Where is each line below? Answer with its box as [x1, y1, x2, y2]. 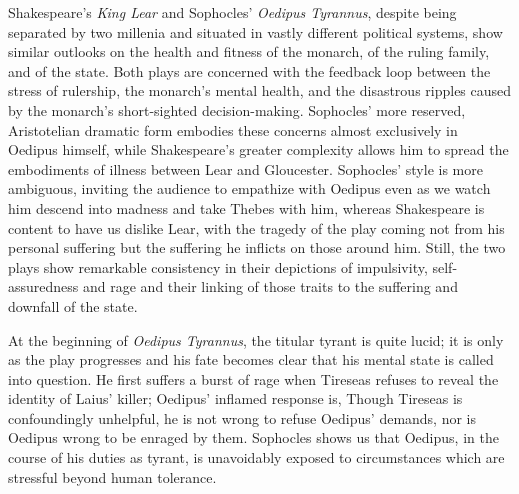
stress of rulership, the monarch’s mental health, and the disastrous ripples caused [8, 80, 512, 101]
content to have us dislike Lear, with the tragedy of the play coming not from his [8, 217, 505, 238]
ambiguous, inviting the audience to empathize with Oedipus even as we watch [8, 178, 491, 199]
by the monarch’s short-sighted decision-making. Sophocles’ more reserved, [8, 99, 466, 120]
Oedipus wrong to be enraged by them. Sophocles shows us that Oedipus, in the [8, 427, 499, 448]
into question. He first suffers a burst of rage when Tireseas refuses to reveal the [8, 368, 499, 389]
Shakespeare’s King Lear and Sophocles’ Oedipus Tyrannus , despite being [8, 2, 457, 22]
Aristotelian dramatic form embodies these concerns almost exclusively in [8, 119, 458, 140]
